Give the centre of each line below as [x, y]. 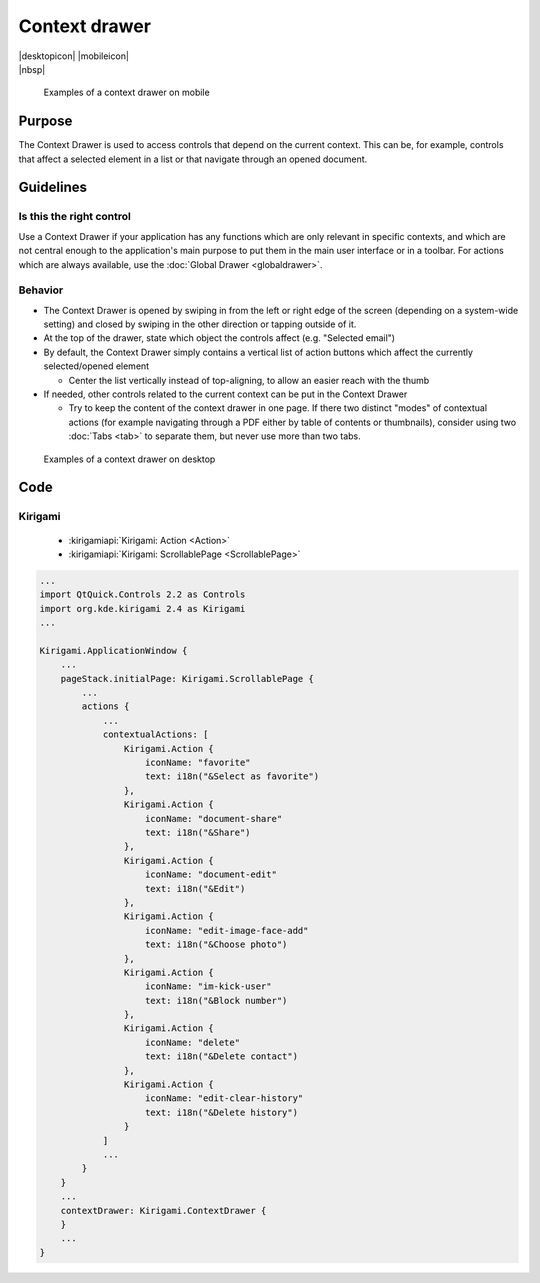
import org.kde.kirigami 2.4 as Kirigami [142, 608]
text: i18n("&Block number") [216, 1000]
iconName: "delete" [192, 1042]
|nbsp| [32, 69]
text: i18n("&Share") [198, 832]
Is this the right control [75, 217]
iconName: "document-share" [214, 818]
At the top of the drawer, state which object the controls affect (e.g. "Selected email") [219, 338]
